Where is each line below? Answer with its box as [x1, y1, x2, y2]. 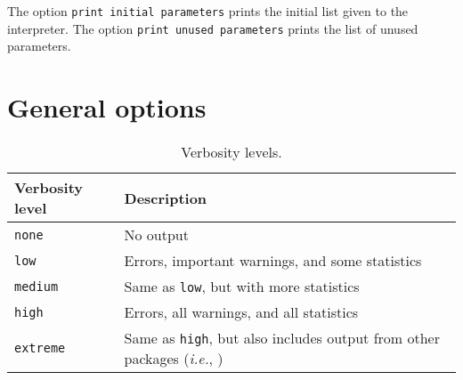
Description [124, 187, 207, 208]
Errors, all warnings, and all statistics [124, 302, 359, 323]
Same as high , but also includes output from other [124, 327, 440, 349]
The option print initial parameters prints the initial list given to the [7, 2, 409, 20]
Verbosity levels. [181, 141, 282, 163]
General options [7, 89, 207, 125]
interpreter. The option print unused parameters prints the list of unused [7, 19, 418, 37]
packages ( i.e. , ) [124, 348, 223, 369]
